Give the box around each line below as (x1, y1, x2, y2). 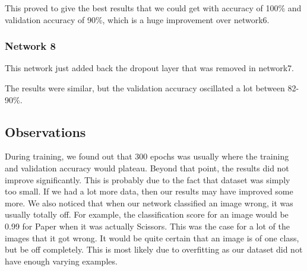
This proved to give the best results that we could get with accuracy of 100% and (5, 2, 302, 14)
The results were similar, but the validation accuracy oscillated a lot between (5, 82, 285, 94)
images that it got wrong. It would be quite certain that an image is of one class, (5, 231, 299, 244)
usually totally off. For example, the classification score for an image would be (5, 208, 289, 221)
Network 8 (5, 39, 56, 53)
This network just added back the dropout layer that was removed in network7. (5, 62, 294, 74)
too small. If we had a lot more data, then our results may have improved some (5, 185, 293, 197)
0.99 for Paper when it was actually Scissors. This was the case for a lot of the (5, 219, 290, 232)
